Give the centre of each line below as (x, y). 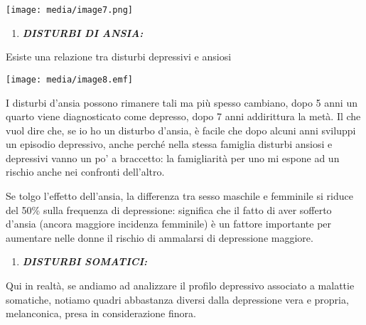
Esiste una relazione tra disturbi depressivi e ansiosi (119, 57)
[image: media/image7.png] (69, 10)
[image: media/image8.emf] (69, 79)
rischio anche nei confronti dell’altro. (85, 172)
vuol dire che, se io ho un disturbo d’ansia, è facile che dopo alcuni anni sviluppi (181, 130)
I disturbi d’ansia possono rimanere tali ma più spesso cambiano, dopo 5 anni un (182, 102)
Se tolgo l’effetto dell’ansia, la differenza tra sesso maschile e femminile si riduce (179, 196)
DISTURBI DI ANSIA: (83, 32)
